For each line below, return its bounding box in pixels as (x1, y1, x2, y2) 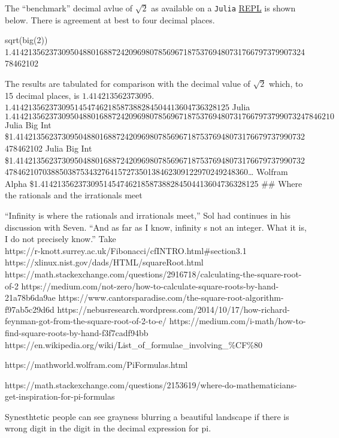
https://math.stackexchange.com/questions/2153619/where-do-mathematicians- (5, 378, 297, 391)
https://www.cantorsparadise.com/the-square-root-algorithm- (58, 291, 284, 304)
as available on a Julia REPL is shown (151, 2, 296, 14)
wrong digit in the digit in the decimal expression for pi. (5, 422, 211, 434)
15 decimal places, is (5, 89, 80, 101)
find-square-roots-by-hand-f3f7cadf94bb (5, 326, 149, 339)
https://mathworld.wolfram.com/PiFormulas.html (5, 358, 188, 371)
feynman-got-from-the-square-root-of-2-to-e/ (5, 315, 167, 327)
